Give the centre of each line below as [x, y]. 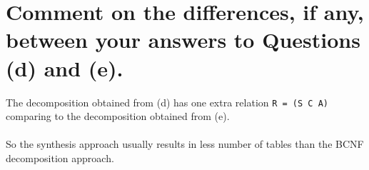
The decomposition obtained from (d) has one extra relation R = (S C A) [167, 102]
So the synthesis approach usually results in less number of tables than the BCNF [185, 144]
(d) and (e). [65, 67]
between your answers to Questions [183, 40]
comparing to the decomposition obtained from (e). [118, 116]
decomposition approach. [60, 157]
